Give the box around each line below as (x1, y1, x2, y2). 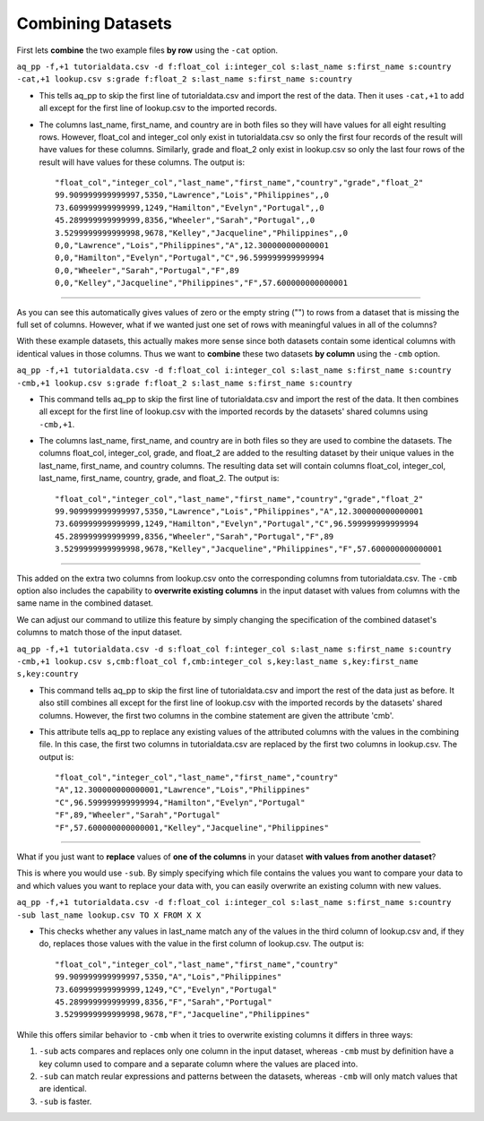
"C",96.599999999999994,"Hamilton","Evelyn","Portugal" (55, 798, 306, 807)
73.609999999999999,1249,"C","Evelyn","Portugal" (55, 984, 278, 995)
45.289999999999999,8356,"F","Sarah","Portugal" (55, 996, 272, 1007)
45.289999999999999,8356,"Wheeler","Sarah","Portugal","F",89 (55, 531, 334, 541)
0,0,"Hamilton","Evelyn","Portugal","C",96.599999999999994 (55, 253, 324, 263)
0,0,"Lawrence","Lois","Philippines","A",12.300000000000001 (55, 240, 329, 251)
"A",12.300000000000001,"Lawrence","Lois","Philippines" (55, 785, 311, 795)
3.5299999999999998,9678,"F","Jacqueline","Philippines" (55, 1009, 311, 1020)
